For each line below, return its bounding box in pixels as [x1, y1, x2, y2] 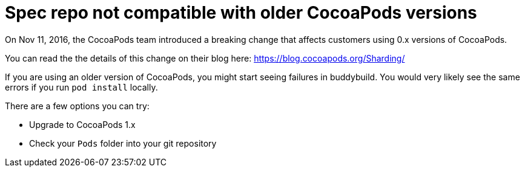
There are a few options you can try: [5, 100, 150, 111]
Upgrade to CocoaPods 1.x [29, 119, 136, 130]
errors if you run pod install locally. [5, 81, 158, 92]
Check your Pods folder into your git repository [29, 138, 217, 148]
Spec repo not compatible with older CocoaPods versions [5, 2, 477, 23]
